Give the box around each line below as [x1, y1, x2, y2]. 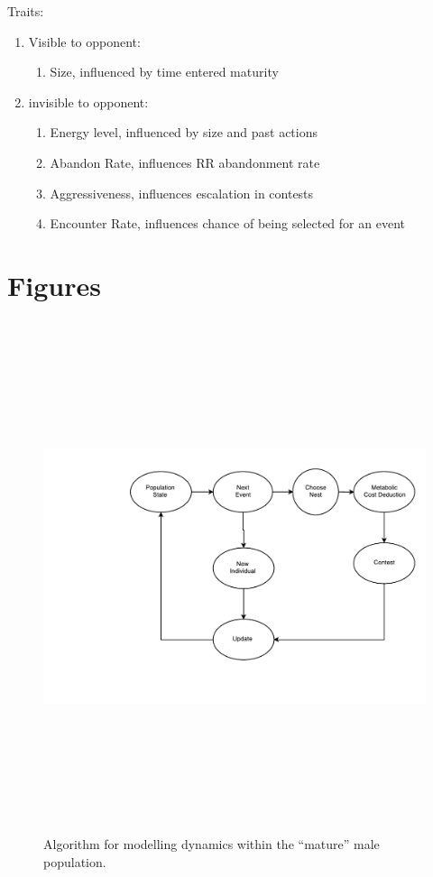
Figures [7, 266, 101, 303]
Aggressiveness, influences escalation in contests [50, 183, 314, 202]
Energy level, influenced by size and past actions [50, 123, 318, 142]
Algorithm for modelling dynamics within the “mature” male [43, 835, 380, 854]
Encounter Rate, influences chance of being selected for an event [50, 214, 405, 233]
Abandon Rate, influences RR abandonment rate [50, 152, 320, 171]
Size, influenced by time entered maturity [50, 62, 279, 81]
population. [43, 852, 106, 871]
